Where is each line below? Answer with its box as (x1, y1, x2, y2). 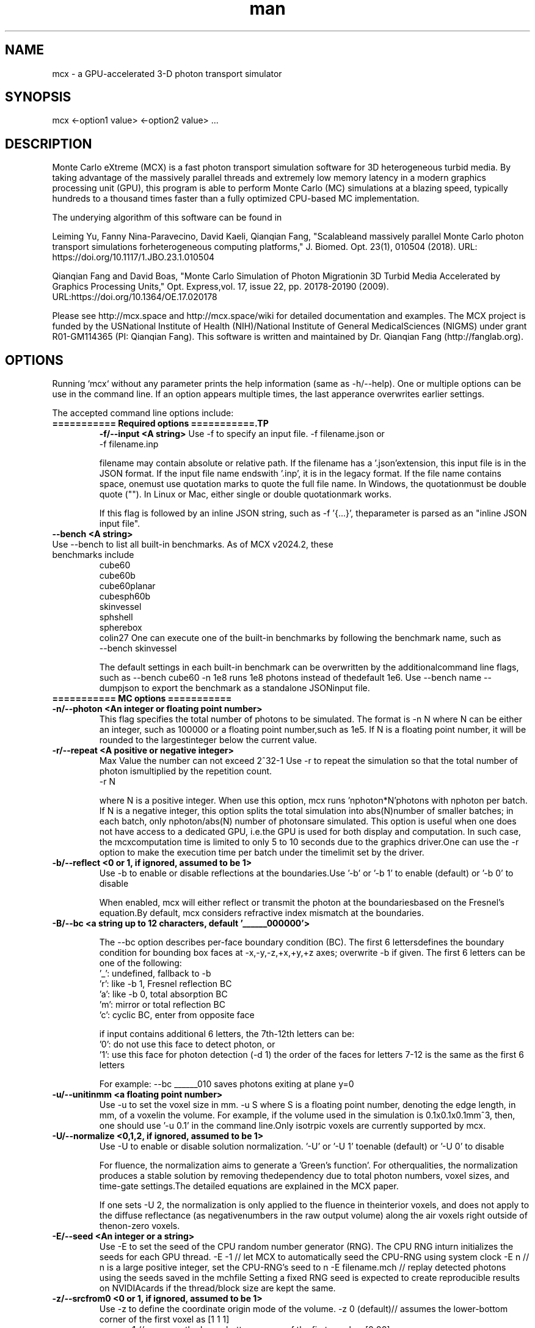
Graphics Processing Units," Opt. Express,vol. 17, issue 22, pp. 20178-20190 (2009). (52, 281, 389, 292)
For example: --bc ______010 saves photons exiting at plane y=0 (99, 1079, 354, 1090)
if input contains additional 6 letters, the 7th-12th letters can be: (99, 1029, 355, 1040)
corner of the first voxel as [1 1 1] (99, 1314, 230, 1325)
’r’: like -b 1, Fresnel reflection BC (99, 978, 232, 989)
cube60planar (99, 581, 156, 592)
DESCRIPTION (5, 136, 92, 152)
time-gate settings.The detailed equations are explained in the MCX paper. (99, 1181, 399, 1192)
